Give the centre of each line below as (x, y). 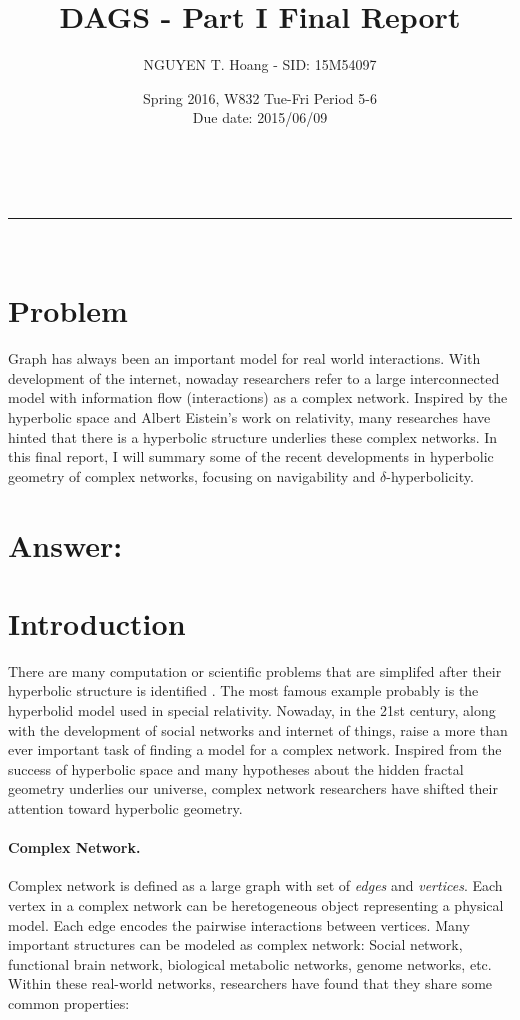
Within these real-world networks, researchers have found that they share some (250, 983)
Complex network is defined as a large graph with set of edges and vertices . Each (255, 885)
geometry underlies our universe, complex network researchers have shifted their (253, 788)
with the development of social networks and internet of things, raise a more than (258, 729)
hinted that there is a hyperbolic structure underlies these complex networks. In (253, 436)
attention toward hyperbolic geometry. (125, 808)
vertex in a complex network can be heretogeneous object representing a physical (256, 905)
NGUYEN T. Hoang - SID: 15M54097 (260, 64)
